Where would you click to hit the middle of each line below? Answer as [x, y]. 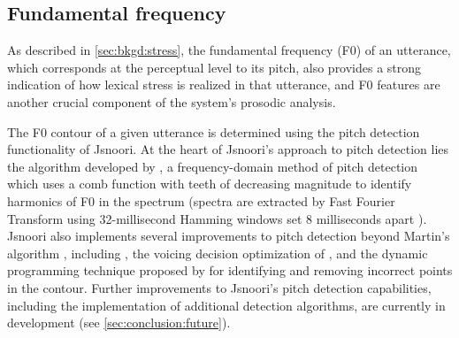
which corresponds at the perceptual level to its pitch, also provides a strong [214, 67]
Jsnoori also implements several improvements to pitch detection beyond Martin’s [229, 236]
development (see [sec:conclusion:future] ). [119, 323]
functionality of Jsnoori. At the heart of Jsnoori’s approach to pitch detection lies [228, 149]
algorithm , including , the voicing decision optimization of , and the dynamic [218, 253]
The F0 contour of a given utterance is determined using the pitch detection [214, 131]
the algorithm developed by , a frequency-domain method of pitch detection [213, 166]
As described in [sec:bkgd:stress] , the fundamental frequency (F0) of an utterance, [229, 50]
